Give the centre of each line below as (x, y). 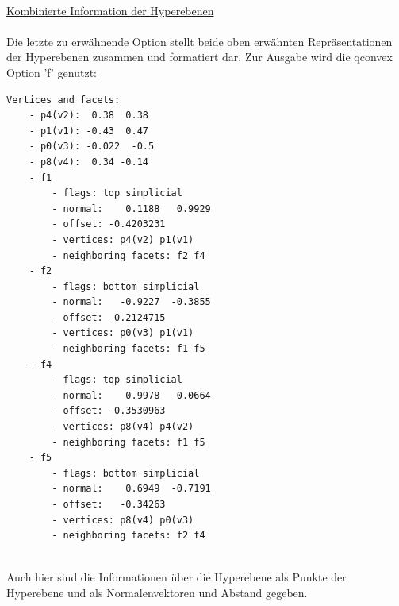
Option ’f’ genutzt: (52, 72)
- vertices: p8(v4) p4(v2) (123, 427)
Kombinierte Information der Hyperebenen (110, 10)
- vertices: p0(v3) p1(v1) (123, 333)
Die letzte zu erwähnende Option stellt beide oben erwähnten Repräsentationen (199, 41)
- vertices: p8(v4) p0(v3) (123, 520)
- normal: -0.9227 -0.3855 (131, 302)
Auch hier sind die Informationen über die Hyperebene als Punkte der (176, 577)
